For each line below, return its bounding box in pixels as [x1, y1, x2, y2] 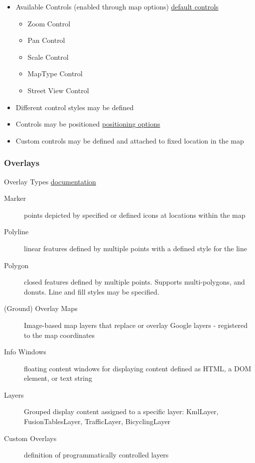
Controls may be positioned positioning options [15, 119, 160, 129]
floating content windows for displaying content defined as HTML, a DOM [24, 363, 252, 373]
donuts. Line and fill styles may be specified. [24, 286, 159, 297]
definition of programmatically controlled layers [24, 450, 169, 460]
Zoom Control [27, 18, 71, 28]
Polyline [4, 226, 29, 237]
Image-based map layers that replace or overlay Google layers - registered [24, 319, 248, 330]
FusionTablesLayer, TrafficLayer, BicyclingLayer [24, 416, 171, 427]
